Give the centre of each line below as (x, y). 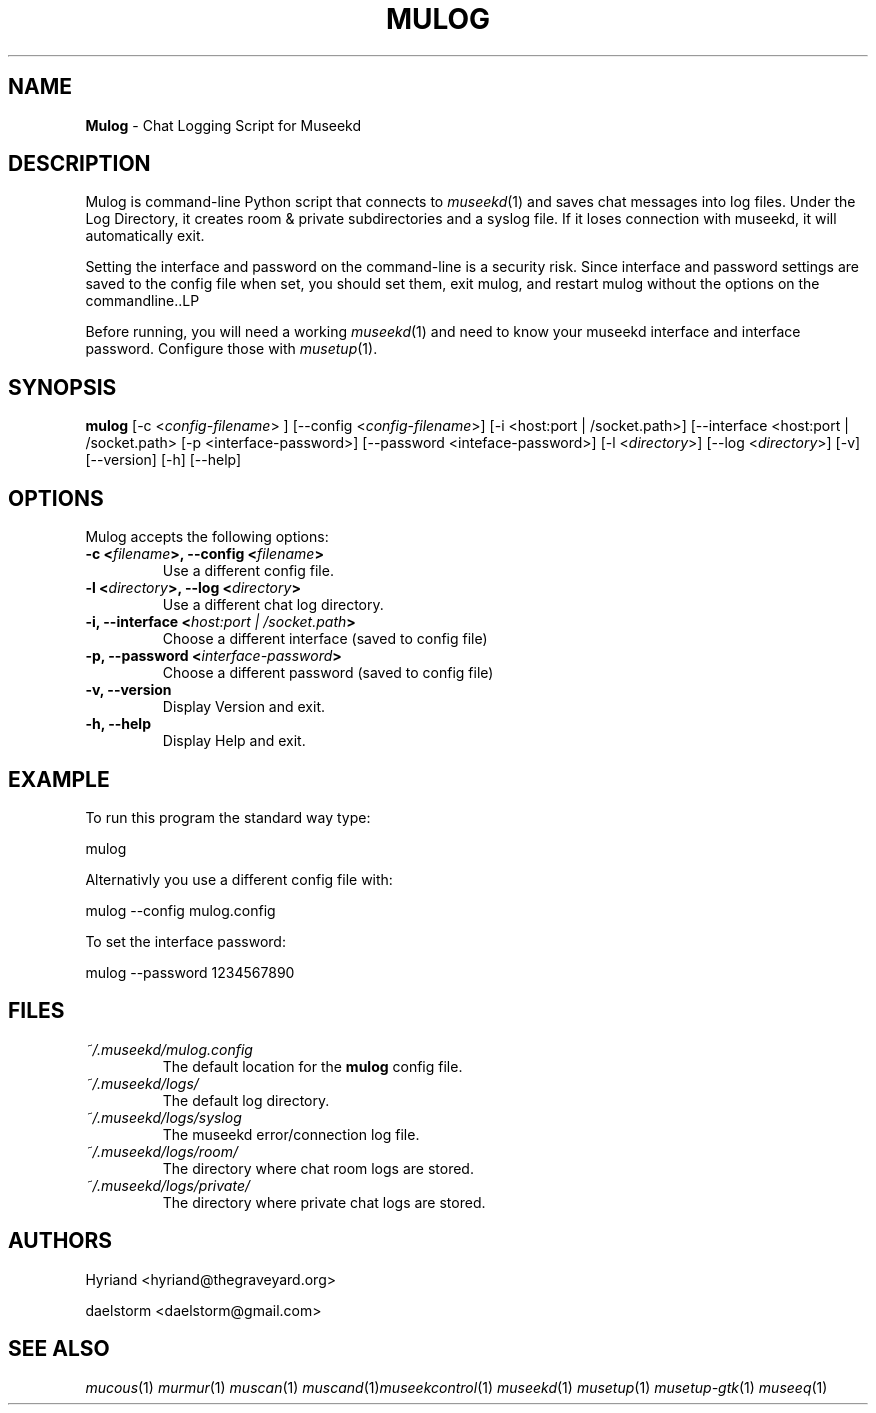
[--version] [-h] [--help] (163, 460)
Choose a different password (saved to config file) (328, 673)
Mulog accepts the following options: (207, 537)
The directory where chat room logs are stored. (318, 1168)
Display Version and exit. (244, 707)
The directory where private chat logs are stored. (324, 1202)
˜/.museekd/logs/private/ (167, 1185)
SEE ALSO (59, 1349)
